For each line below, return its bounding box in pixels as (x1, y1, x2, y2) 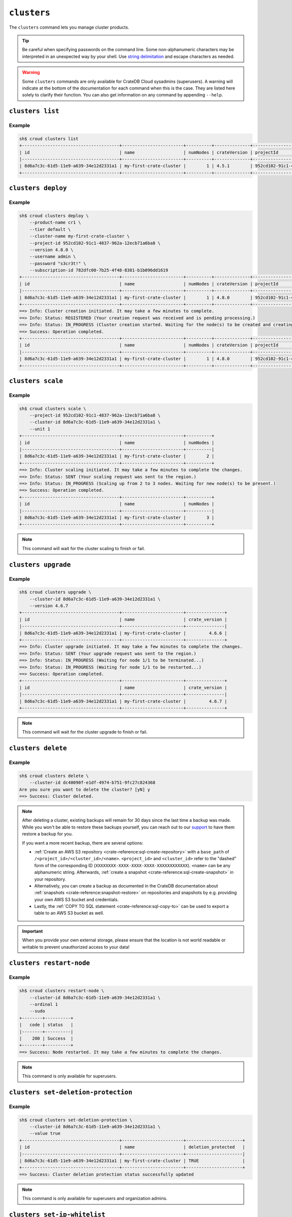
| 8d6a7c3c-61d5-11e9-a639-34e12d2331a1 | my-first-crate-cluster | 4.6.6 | (19, 630, 227, 636)
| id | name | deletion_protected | (19, 1144, 245, 1150)
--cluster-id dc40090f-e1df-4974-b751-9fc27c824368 (29, 780, 156, 786)
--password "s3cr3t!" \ (29, 260, 86, 266)
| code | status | (19, 1022, 73, 1028)
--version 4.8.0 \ (29, 247, 73, 253)
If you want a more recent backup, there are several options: (22, 840, 144, 846)
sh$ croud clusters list (19, 136, 79, 141)
